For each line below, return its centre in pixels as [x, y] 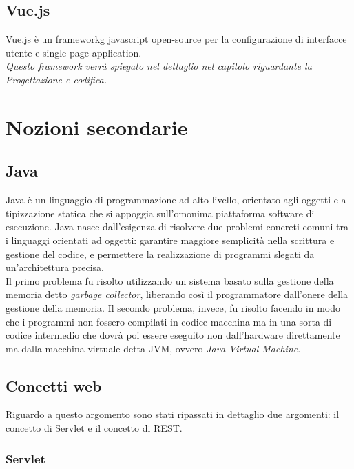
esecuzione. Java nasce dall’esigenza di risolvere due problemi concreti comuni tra [177, 227]
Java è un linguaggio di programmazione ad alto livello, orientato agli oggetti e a [176, 200]
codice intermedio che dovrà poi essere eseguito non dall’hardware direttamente [173, 335]
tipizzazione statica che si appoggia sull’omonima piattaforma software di [160, 213]
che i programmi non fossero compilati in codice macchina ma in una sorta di [169, 321]
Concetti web [54, 385]
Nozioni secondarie [97, 127]
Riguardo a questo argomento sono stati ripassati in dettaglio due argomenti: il [173, 414]
